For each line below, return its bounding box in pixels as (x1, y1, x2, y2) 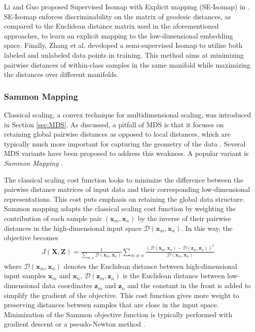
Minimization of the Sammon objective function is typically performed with (4, 309, 232, 319)
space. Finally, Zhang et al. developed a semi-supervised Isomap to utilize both (4, 40, 243, 50)
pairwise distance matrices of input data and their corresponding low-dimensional (4, 184, 250, 194)
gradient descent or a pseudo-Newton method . (4, 319, 146, 329)
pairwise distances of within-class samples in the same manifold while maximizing (4, 59, 251, 70)
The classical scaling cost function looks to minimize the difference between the (4, 174, 244, 184)
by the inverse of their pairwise (138, 213, 231, 223)
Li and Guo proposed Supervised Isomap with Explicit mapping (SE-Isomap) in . (4, 1, 250, 11)
